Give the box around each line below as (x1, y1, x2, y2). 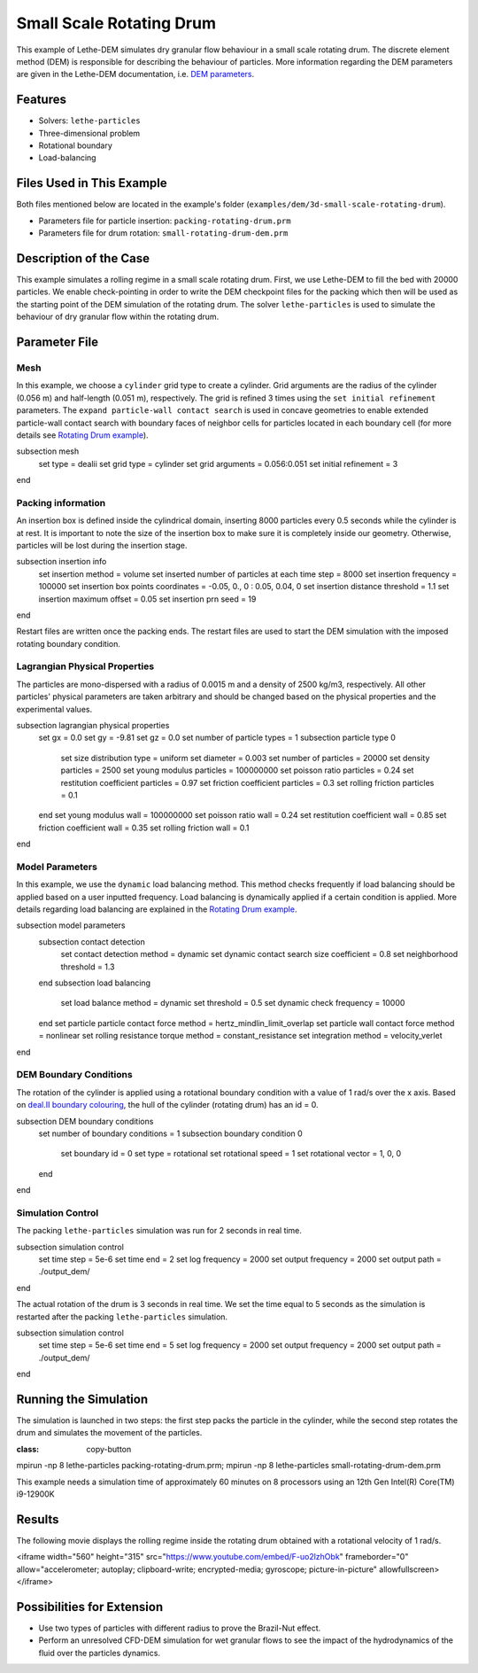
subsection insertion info (16, 556, 107, 567)
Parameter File (16, 334, 99, 349)
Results (16, 1512, 59, 1527)
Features (16, 92, 66, 107)
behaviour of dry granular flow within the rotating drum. (16, 311, 220, 323)
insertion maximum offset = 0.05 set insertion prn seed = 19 (38, 594, 257, 604)
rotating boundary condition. (16, 638, 121, 649)
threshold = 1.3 (60, 961, 115, 972)
